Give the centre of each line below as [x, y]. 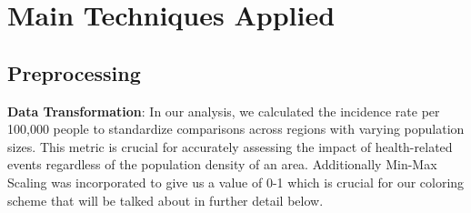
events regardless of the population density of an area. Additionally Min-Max [222, 164]
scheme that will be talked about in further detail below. [165, 200]
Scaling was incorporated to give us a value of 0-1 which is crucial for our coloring [236, 182]
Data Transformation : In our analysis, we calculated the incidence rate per [224, 111]
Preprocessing [74, 72]
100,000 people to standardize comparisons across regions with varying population [236, 129]
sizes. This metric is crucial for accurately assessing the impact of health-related [230, 146]
